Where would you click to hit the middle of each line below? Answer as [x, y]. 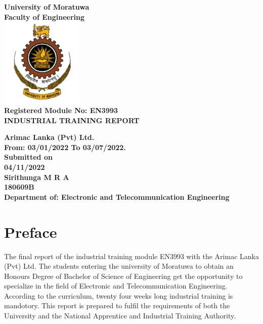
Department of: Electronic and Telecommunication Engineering [117, 196]
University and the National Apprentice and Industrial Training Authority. [120, 316]
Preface [31, 231]
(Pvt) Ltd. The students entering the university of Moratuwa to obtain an [119, 266]
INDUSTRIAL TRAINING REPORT [72, 120]
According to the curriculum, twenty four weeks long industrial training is [119, 295]
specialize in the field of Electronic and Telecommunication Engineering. [116, 286]
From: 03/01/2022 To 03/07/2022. [65, 147]
